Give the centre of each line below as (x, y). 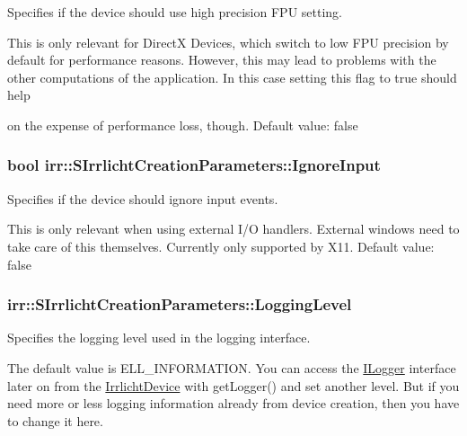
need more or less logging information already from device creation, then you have (233, 403)
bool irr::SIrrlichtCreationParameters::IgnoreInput (194, 165)
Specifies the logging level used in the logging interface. (159, 338)
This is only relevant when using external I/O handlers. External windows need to (233, 229)
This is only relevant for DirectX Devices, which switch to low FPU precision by (228, 42)
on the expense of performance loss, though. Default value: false (183, 125)
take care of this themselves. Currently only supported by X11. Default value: (221, 246)
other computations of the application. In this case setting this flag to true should (232, 77)
